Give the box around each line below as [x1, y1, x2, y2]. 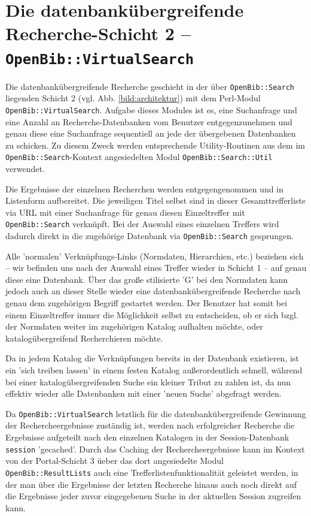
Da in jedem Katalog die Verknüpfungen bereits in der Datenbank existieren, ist [5, 352, 299, 364]
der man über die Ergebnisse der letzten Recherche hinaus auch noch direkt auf [5, 478, 297, 490]
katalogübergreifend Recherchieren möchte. [5, 331, 163, 344]
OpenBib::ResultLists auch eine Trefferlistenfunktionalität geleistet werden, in [5, 466, 298, 478]
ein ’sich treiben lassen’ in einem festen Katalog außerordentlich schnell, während [5, 364, 303, 376]
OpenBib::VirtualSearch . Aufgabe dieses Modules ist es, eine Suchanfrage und [5, 103, 297, 116]
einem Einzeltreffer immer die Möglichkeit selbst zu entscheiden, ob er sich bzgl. [5, 308, 298, 321]
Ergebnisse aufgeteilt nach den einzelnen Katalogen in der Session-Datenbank [5, 431, 289, 443]
